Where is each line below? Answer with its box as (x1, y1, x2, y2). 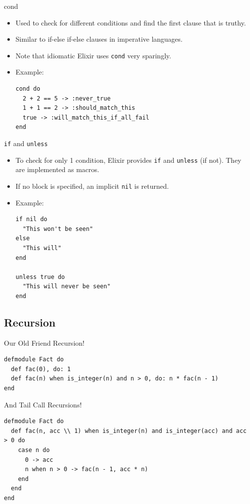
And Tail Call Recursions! (4, 399, 82, 409)
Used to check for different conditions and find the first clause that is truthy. (15, 17, 246, 27)
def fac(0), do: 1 (11, 365, 71, 373)
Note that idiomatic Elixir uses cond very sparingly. (15, 50, 171, 60)
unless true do (15, 273, 65, 280)
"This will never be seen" (23, 283, 111, 290)
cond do (15, 85, 40, 93)
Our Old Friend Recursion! (4, 337, 84, 348)
